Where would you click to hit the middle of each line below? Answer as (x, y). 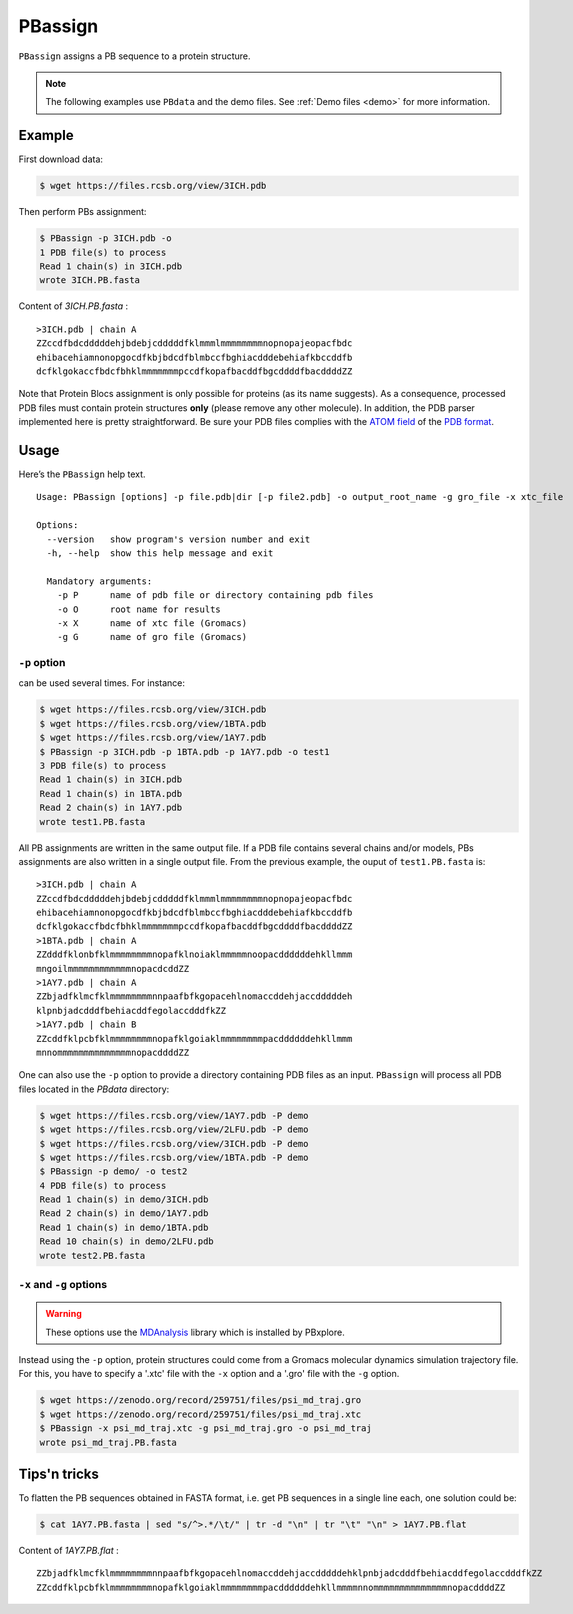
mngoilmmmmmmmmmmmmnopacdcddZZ (113, 968)
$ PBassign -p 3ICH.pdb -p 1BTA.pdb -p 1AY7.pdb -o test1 (184, 751)
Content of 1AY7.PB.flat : (68, 1550)
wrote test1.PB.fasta (92, 821)
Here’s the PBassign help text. (82, 474)
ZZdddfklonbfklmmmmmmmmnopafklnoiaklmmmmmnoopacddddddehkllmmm (194, 954)
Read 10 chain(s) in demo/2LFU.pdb (126, 1241)
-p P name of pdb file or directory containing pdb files (215, 595)
